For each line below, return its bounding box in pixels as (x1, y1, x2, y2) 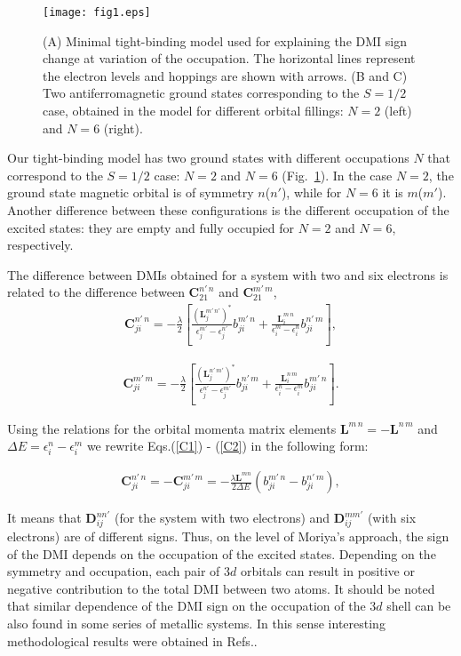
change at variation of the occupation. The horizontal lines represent (43, 49, 416, 68)
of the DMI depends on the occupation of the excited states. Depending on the (7, 544, 436, 563)
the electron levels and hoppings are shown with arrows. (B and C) (43, 66, 408, 84)
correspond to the (7, 165, 103, 184)
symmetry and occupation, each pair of (7, 562, 220, 580)
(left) (384, 101, 412, 120)
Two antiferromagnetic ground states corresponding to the (43, 84, 360, 102)
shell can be (386, 596, 451, 615)
